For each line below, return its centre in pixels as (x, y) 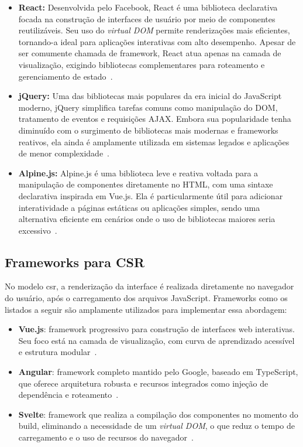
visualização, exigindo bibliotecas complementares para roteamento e (142, 64)
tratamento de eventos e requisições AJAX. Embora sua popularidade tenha (155, 119)
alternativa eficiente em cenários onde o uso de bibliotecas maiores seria (147, 219)
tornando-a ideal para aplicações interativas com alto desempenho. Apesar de (157, 41)
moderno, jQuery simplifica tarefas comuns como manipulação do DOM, (148, 107)
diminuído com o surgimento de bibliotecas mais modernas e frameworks (148, 130)
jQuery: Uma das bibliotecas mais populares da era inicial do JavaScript (150, 96)
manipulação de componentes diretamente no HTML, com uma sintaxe (146, 184)
